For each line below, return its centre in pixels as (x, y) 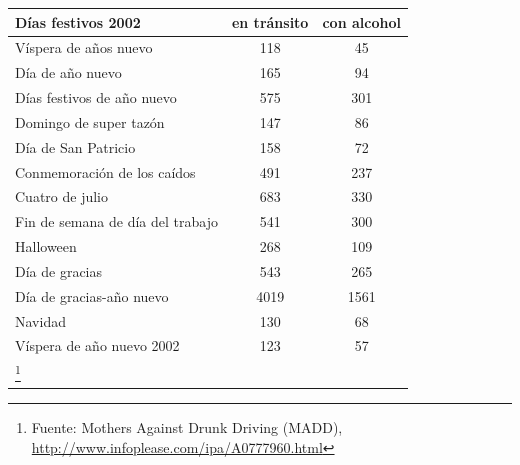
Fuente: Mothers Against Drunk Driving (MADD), (187, 427)
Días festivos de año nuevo (96, 97)
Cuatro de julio (62, 196)
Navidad (40, 320)
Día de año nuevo (68, 72)
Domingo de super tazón (90, 121)
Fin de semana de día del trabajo (116, 221)
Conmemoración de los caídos (105, 171)
